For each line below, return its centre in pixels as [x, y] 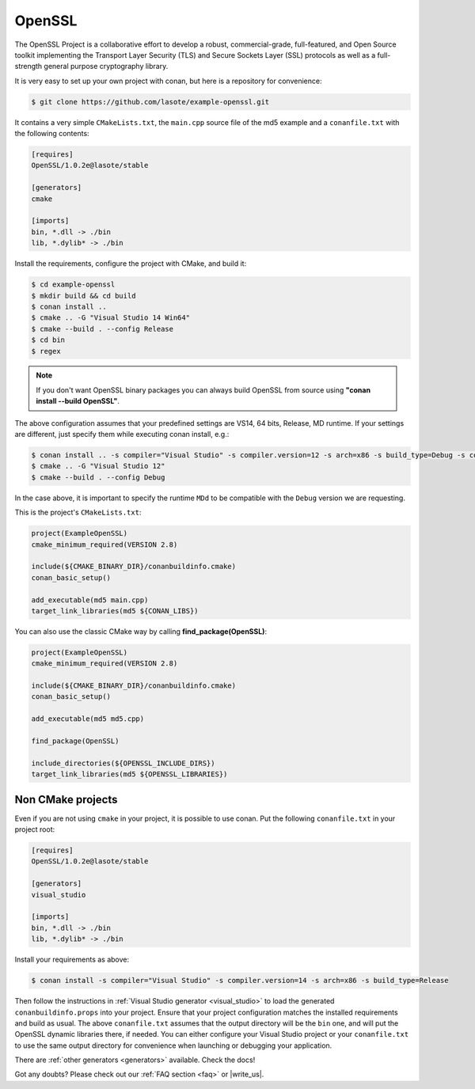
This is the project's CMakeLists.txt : [78, 512]
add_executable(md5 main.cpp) [90, 600]
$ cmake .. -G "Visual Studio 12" [98, 466]
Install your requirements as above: [72, 960]
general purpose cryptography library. [106, 66]
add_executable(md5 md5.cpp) [88, 719]
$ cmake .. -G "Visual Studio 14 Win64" [110, 318]
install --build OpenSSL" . [78, 401]
